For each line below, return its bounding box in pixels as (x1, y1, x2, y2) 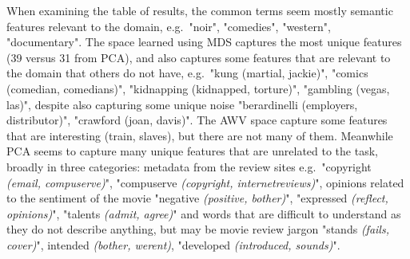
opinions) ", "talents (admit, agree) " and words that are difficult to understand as (6, 205, 401, 222)
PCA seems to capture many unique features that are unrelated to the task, (6, 143, 378, 159)
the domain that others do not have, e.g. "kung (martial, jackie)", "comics (6, 65, 368, 81)
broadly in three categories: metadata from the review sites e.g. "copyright (6, 158, 372, 175)
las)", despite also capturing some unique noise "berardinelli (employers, (6, 96, 358, 112)
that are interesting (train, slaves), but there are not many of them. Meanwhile (6, 127, 393, 143)
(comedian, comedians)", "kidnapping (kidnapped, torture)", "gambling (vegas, (6, 80, 390, 96)
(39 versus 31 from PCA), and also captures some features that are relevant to (6, 49, 391, 65)
